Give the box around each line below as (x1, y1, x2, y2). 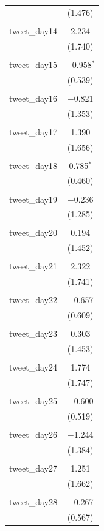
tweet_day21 (9, 260, 57, 273)
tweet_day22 (9, 293, 57, 306)
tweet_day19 (9, 192, 57, 205)
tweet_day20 (9, 226, 57, 239)
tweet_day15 (9, 58, 57, 70)
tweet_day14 (9, 24, 57, 37)
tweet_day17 (9, 125, 57, 138)
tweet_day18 (9, 159, 57, 171)
